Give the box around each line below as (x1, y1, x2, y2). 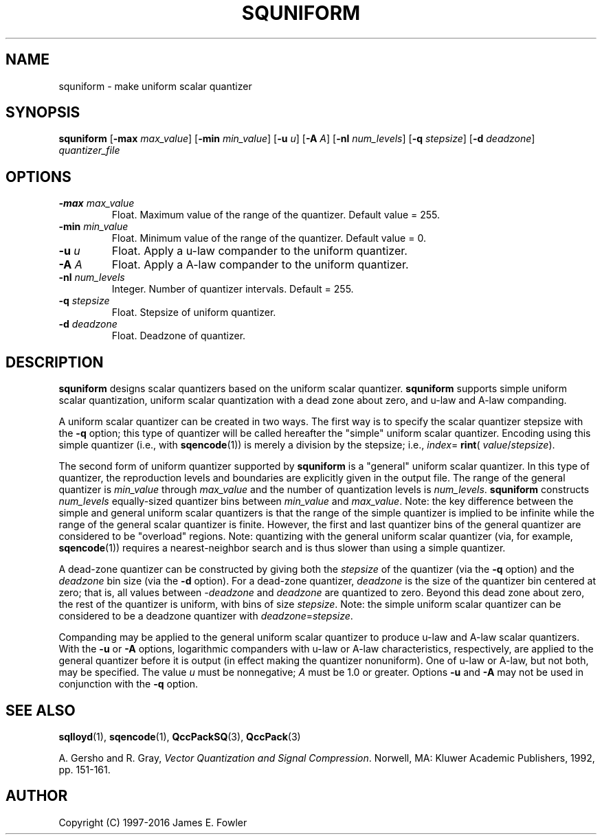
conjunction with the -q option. (58, 678, 199, 690)
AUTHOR (5, 787, 68, 805)
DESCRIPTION (5, 353, 104, 371)
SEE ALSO (5, 701, 76, 719)
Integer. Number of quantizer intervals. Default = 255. (111, 283, 354, 295)
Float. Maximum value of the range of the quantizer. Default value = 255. (111, 209, 441, 221)
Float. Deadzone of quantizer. (111, 330, 246, 342)
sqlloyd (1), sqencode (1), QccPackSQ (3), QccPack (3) (58, 730, 301, 742)
